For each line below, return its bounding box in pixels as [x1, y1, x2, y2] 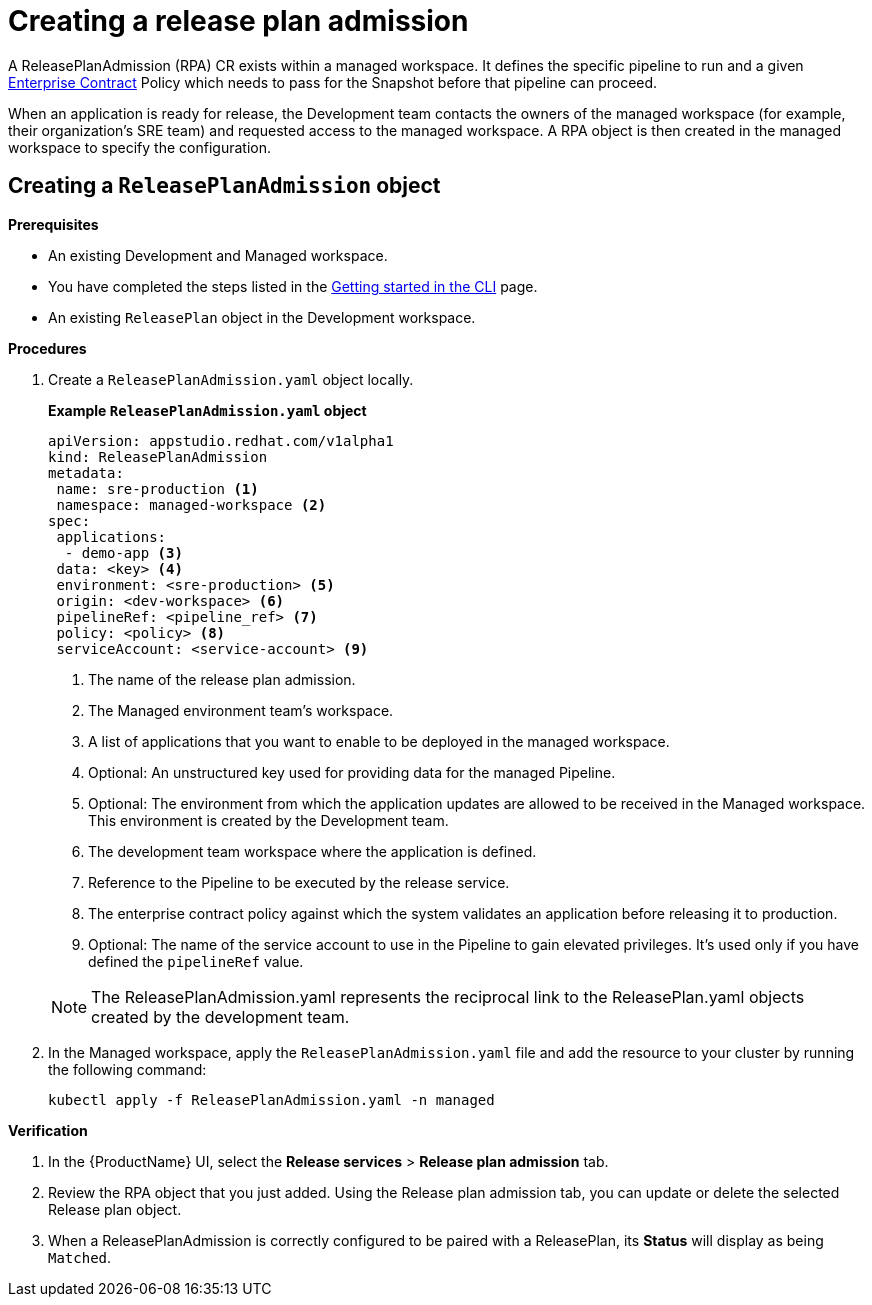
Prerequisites [8, 215, 99, 233]
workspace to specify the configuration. [8, 138, 271, 156]
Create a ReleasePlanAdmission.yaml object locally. [48, 370, 414, 388]
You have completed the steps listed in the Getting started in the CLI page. [48, 277, 538, 295]
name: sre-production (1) [56, 480, 259, 497]
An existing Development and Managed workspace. [48, 246, 388, 264]
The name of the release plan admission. [88, 670, 356, 688]
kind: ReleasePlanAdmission [48, 448, 268, 465]
